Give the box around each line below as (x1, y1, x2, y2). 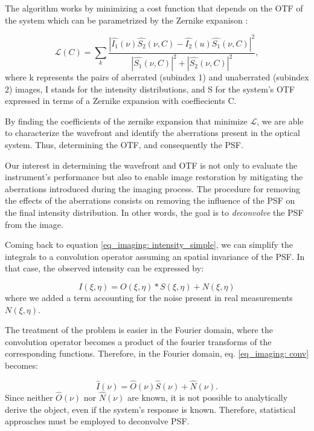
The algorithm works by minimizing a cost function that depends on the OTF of (5, 2, 303, 14)
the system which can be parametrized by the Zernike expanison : (5, 13, 248, 26)
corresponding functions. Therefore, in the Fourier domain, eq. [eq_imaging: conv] (5, 347, 309, 360)
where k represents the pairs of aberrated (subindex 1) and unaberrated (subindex (5, 71, 309, 83)
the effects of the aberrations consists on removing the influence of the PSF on (5, 194, 295, 207)
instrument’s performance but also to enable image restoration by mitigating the (5, 170, 303, 183)
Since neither (5, 390, 53, 403)
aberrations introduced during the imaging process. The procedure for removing (5, 182, 301, 195)
